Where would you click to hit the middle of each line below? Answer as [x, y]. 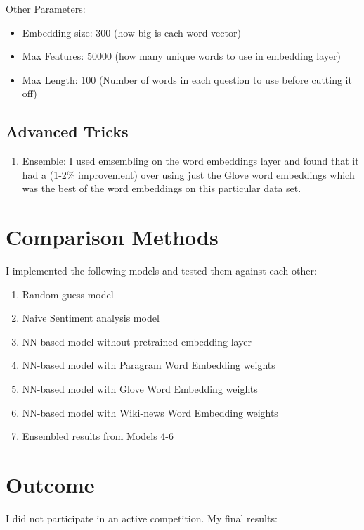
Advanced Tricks [67, 131]
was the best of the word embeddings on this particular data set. [162, 188]
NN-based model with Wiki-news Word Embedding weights [150, 412]
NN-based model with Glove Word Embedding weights [140, 389]
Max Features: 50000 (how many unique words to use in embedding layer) [182, 56]
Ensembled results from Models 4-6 [98, 436]
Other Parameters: [46, 8]
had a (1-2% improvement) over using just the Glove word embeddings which [188, 174]
